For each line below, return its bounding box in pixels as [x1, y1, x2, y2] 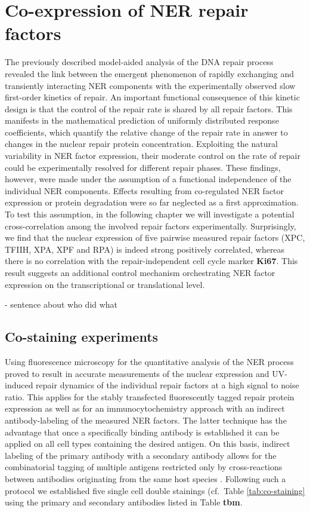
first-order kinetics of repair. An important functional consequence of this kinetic [5, 91, 300, 103]
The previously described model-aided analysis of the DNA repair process [5, 56, 274, 68]
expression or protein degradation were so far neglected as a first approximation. [5, 196, 299, 209]
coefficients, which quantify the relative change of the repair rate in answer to [5, 125, 288, 138]
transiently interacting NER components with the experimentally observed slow [5, 79, 296, 91]
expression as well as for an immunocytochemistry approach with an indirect [5, 402, 285, 415]
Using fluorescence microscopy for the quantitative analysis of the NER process [5, 355, 294, 367]
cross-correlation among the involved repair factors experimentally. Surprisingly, [5, 219, 296, 232]
